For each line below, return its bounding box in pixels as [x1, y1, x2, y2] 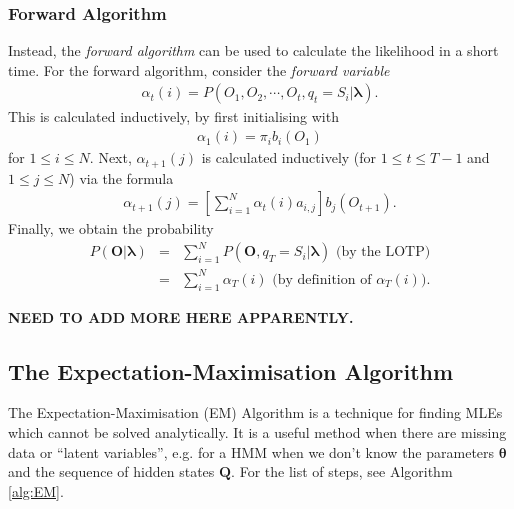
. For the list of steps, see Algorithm [231, 461, 453, 482]
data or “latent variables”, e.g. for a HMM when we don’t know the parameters [8, 441, 495, 462]
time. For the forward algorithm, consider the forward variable [8, 59, 390, 80]
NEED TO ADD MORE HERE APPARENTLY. [8, 306, 354, 327]
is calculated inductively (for [201, 147, 377, 168]
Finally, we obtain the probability [8, 218, 214, 239]
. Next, [89, 147, 132, 168]
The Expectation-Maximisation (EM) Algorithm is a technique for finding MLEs [8, 402, 503, 423]
